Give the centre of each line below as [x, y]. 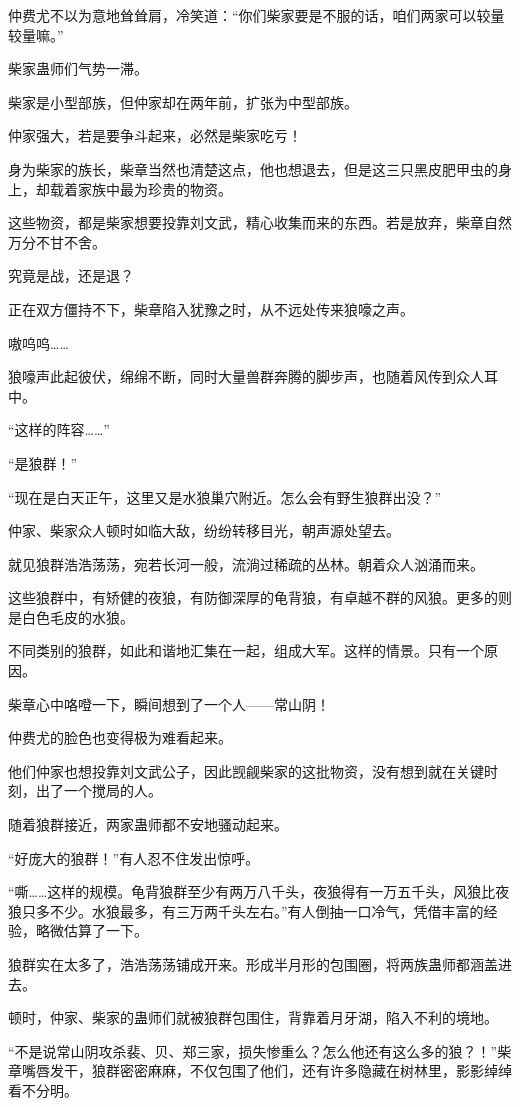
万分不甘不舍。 [57, 241]
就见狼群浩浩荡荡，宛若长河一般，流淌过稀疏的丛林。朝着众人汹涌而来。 [246, 563]
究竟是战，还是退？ [71, 275]
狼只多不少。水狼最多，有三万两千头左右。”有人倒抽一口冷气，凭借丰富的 [246, 910]
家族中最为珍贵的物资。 [154, 188]
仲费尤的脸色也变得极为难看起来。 [120, 737]
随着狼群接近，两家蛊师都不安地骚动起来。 [148, 824]
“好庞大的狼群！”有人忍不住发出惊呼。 [134, 857]
